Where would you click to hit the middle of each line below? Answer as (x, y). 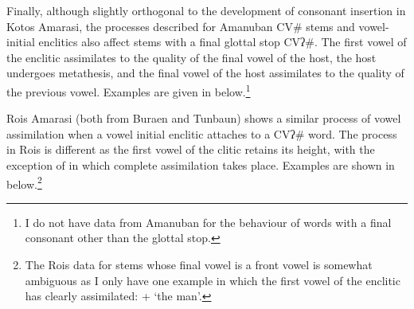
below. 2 (24, 182)
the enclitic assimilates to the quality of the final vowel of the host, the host (191, 57)
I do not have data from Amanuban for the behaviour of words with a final (208, 222)
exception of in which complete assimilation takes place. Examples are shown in (201, 165)
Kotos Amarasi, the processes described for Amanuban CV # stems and (181, 26)
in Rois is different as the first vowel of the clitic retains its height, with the (191, 149)
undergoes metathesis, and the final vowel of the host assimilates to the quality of (205, 73)
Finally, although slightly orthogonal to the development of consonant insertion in (206, 10)
